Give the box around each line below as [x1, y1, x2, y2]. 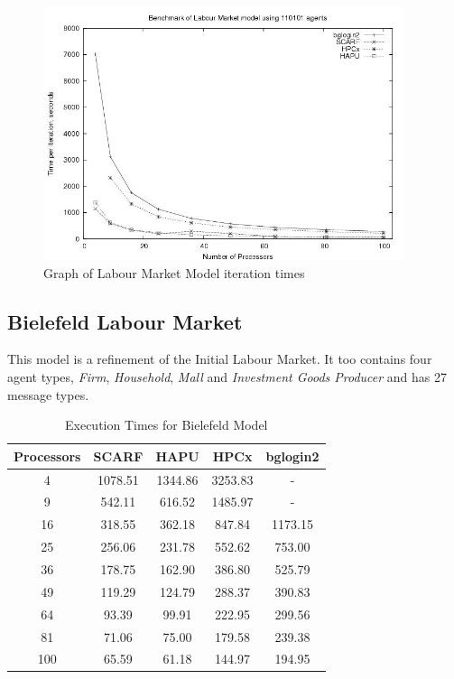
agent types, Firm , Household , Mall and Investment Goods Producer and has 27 [7, 367, 448, 386]
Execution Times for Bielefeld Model [65, 415, 268, 434]
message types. [7, 385, 89, 404]
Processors [14, 446, 81, 465]
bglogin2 [265, 446, 320, 465]
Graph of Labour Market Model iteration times [43, 263, 305, 282]
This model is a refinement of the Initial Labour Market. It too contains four [7, 349, 432, 368]
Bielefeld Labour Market [7, 307, 243, 335]
